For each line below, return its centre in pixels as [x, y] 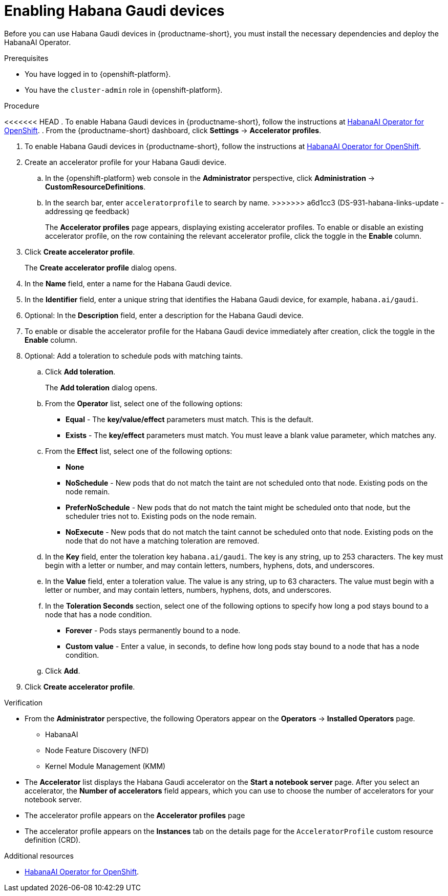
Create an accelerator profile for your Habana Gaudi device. [126, 162]
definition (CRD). [53, 840]
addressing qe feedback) [87, 211]
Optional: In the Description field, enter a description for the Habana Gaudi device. [164, 315]
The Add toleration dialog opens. [101, 387]
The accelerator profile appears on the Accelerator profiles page [135, 815]
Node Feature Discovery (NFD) [97, 750]
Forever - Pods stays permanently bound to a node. [153, 630]
